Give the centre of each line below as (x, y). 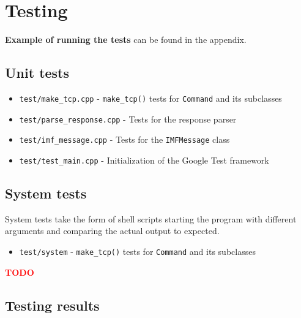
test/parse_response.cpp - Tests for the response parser (128, 119)
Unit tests (37, 73)
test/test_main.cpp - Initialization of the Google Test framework (144, 160)
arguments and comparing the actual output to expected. (112, 231)
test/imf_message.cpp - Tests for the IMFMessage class (124, 139)
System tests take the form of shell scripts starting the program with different (151, 218)
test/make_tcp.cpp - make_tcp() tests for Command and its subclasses (150, 98)
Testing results (52, 305)
